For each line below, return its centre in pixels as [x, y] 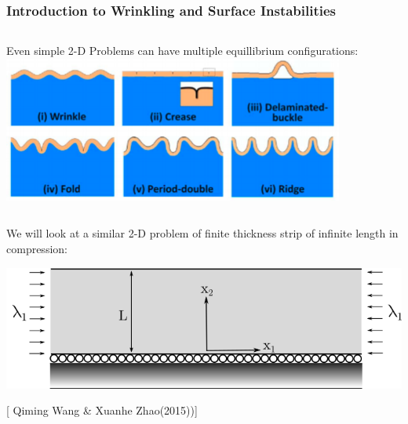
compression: [37, 248]
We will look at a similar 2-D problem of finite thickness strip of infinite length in [202, 233]
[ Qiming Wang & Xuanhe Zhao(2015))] [102, 410]
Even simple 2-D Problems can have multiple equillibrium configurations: [182, 51]
